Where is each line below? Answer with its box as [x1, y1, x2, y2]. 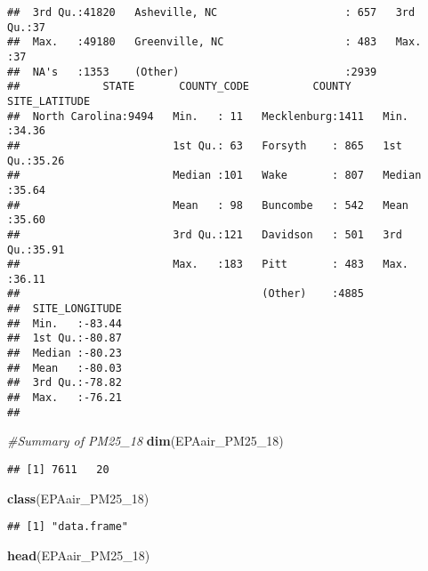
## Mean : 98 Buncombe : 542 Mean [7, 198, 409, 212]
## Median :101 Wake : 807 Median [7, 169, 422, 182]
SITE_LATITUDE [7, 94, 91, 108]
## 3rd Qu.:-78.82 [7, 376, 122, 390]
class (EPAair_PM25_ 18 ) [7, 488, 149, 507]
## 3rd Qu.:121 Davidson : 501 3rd [7, 228, 402, 241]
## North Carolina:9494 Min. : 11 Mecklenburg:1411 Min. [7, 109, 409, 123]
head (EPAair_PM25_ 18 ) [7, 545, 150, 564]
